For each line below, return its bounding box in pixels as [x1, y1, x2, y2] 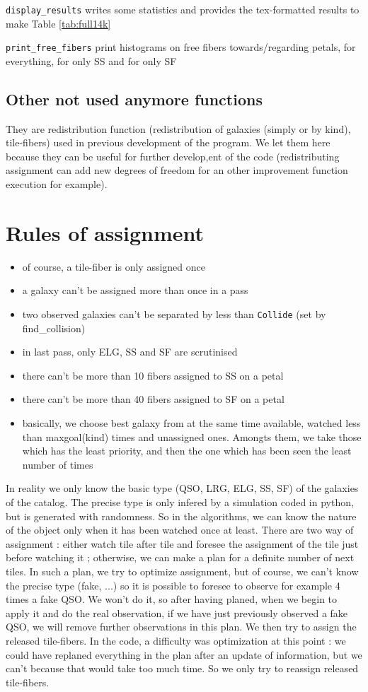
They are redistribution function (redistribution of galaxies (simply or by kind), [6, 121, 351, 136]
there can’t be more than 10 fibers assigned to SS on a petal [22, 368, 284, 382]
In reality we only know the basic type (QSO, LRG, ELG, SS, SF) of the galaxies [6, 481, 359, 495]
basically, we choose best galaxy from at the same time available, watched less [22, 416, 361, 430]
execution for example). [6, 177, 108, 192]
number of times [22, 457, 93, 471]
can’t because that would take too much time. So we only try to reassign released [6, 661, 359, 676]
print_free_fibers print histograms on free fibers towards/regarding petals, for [6, 40, 356, 54]
